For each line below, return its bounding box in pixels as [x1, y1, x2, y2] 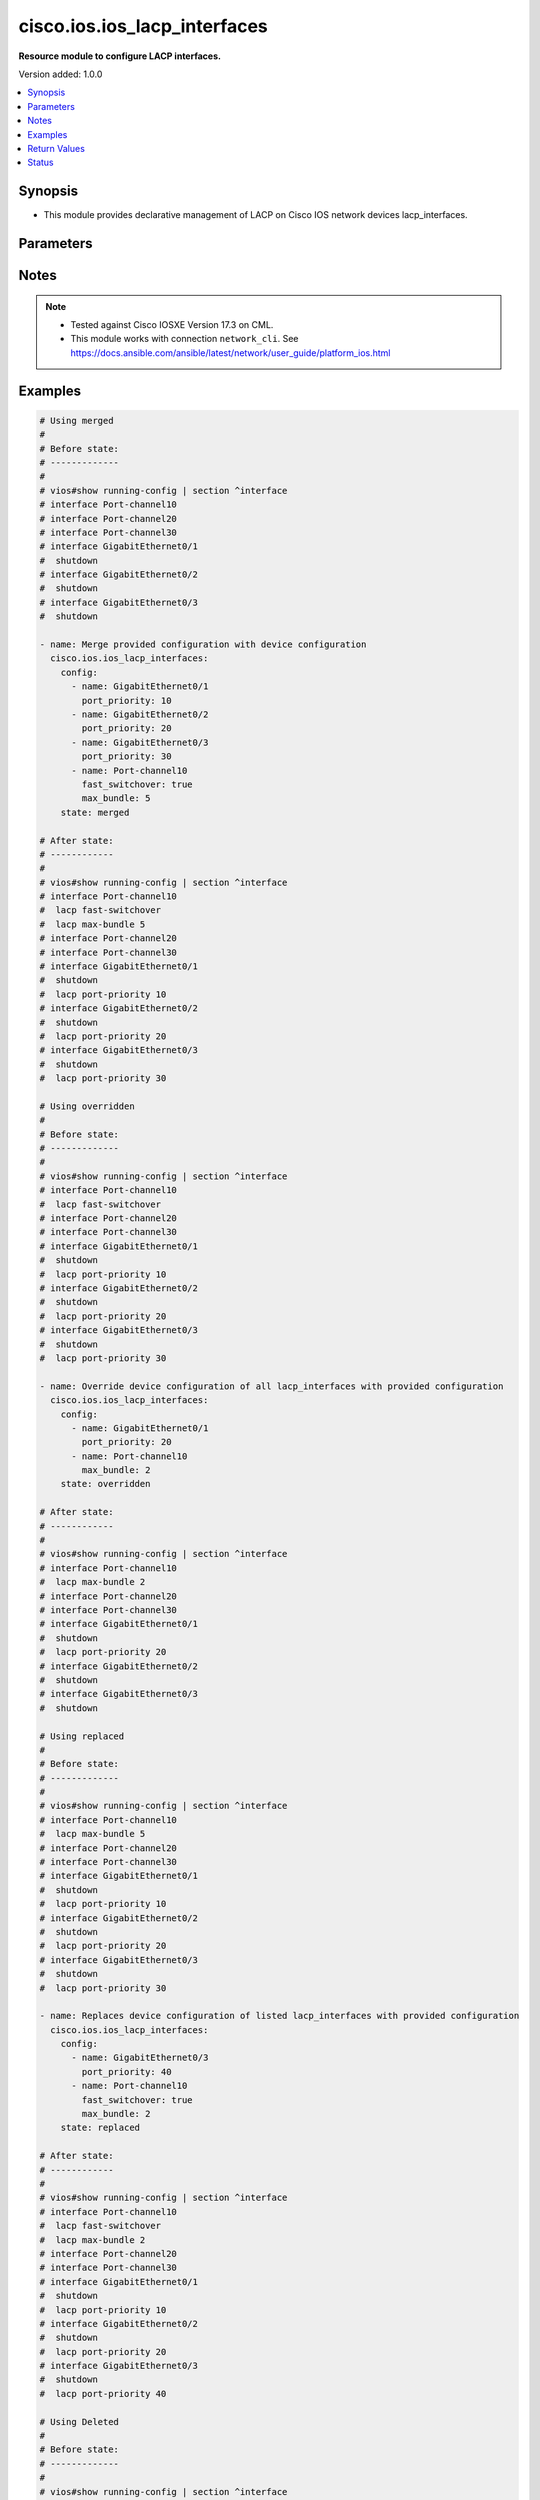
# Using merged [39, 415, 114, 426]
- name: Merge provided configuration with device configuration [39, 639, 367, 650]
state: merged [60, 806, 130, 818]
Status [27, 156, 54, 169]
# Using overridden [39, 1100, 135, 1112]
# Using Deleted [39, 2416, 120, 2427]
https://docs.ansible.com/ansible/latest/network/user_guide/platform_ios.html [70, 346, 391, 359]
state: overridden [60, 1478, 151, 1490]
